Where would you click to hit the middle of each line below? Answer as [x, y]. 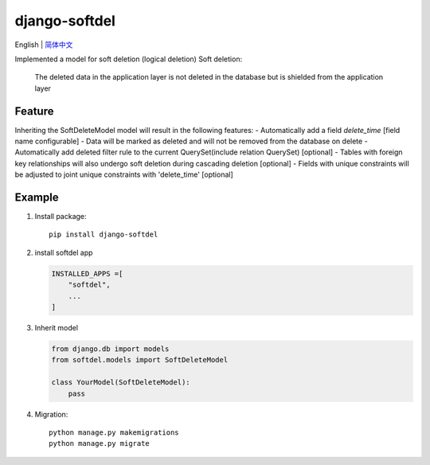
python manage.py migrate [100, 444]
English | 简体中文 [44, 45]
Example [37, 197]
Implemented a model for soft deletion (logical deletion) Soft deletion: [129, 59]
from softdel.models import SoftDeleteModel [140, 360]
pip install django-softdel [104, 234]
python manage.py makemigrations [114, 432]
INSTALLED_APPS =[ [87, 274]
